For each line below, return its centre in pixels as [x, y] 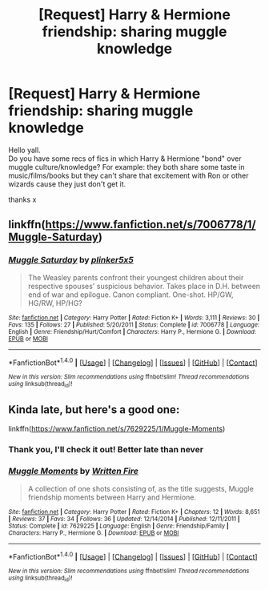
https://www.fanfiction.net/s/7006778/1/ [151, 225]
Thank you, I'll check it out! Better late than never [106, 450]
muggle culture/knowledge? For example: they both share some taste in [126, 167]
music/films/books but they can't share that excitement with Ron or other [128, 175]
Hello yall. [25, 150]
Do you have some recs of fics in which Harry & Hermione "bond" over [125, 159]
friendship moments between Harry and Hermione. [112, 497]
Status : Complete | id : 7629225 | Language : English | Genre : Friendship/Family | [119, 526]
